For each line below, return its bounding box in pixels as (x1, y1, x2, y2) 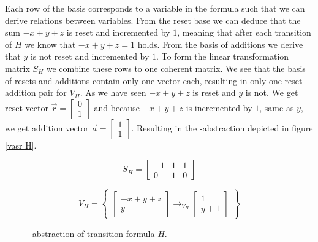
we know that (25, 37, 76, 50)
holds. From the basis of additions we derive (137, 37, 303, 50)
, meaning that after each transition (177, 26, 311, 39)
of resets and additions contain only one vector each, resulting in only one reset (5, 74, 303, 87)
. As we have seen (80, 86, 146, 99)
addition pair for (5, 86, 67, 99)
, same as (259, 101, 294, 114)
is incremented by (186, 101, 252, 114)
